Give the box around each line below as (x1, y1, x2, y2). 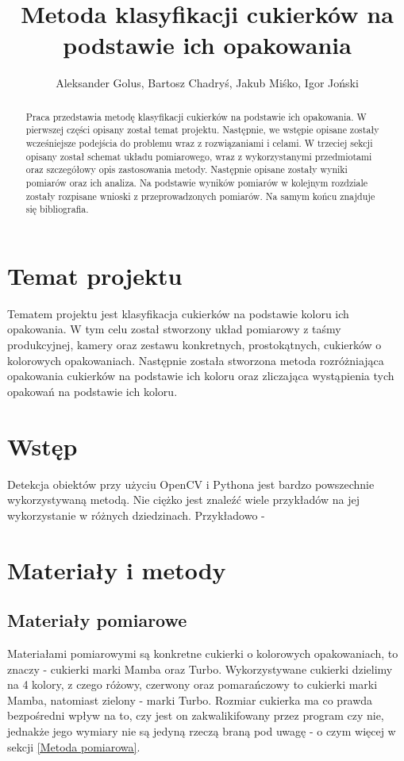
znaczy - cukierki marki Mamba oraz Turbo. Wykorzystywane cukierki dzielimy (7, 660, 393, 677)
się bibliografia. (25, 202, 89, 216)
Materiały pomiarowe (7, 608, 187, 632)
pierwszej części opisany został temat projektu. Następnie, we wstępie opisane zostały (25, 123, 379, 136)
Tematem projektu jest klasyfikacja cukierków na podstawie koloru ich (7, 305, 349, 321)
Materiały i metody (7, 553, 226, 586)
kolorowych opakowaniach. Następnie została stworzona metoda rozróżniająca (7, 352, 384, 368)
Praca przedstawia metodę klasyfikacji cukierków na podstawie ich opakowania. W (25, 110, 367, 123)
